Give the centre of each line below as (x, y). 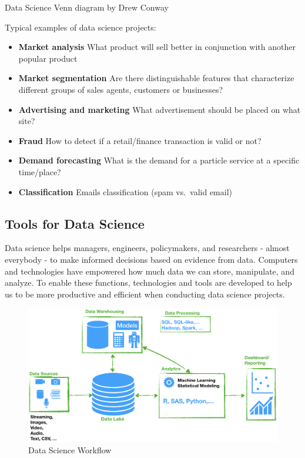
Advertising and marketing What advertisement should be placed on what (160, 109)
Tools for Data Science (75, 223)
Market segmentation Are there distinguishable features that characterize (156, 78)
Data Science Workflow (70, 450)
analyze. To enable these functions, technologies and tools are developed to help (148, 283)
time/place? (40, 171)
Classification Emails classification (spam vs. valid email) (125, 191)
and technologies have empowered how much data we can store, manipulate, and (150, 271)
